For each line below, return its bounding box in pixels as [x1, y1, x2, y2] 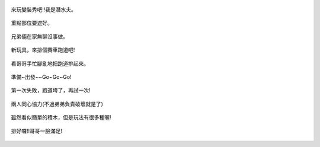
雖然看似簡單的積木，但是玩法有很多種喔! [11, 114, 112, 121]
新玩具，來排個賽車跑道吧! [11, 46, 75, 53]
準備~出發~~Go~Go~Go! [11, 73, 72, 80]
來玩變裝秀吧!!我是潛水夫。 [11, 6, 77, 13]
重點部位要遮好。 [11, 20, 53, 27]
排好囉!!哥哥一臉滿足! [11, 127, 63, 135]
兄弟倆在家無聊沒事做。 [11, 33, 68, 40]
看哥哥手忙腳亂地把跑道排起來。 [11, 60, 89, 67]
